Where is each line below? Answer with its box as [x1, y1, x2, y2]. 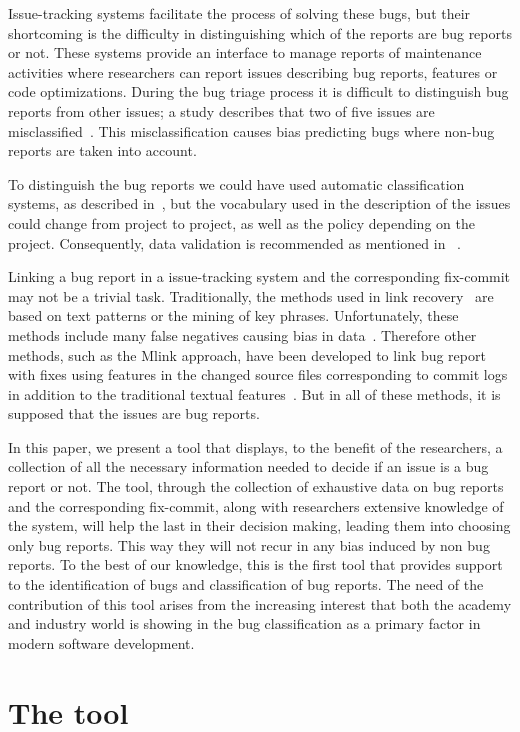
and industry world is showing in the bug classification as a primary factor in [8, 613, 481, 634]
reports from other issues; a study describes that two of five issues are [8, 100, 435, 121]
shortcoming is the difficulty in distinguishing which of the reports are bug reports [8, 22, 512, 43]
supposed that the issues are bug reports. [8, 403, 260, 424]
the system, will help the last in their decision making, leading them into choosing [8, 515, 511, 536]
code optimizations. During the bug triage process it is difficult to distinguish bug [8, 81, 509, 102]
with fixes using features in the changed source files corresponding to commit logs [8, 364, 508, 385]
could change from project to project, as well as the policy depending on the [8, 212, 475, 233]
